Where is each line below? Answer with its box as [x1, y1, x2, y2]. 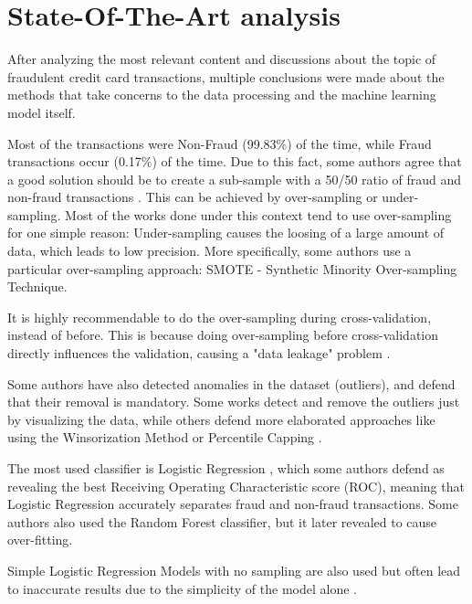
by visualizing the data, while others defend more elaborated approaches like [7, 409, 435, 429]
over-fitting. [7, 530, 73, 549]
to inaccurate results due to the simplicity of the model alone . [7, 578, 357, 598]
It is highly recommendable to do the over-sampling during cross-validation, [7, 307, 432, 326]
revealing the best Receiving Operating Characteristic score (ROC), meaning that [7, 476, 465, 495]
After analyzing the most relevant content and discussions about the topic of [7, 49, 436, 69]
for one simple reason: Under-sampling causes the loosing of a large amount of [7, 223, 445, 242]
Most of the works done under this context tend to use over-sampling [65, 205, 452, 224]
